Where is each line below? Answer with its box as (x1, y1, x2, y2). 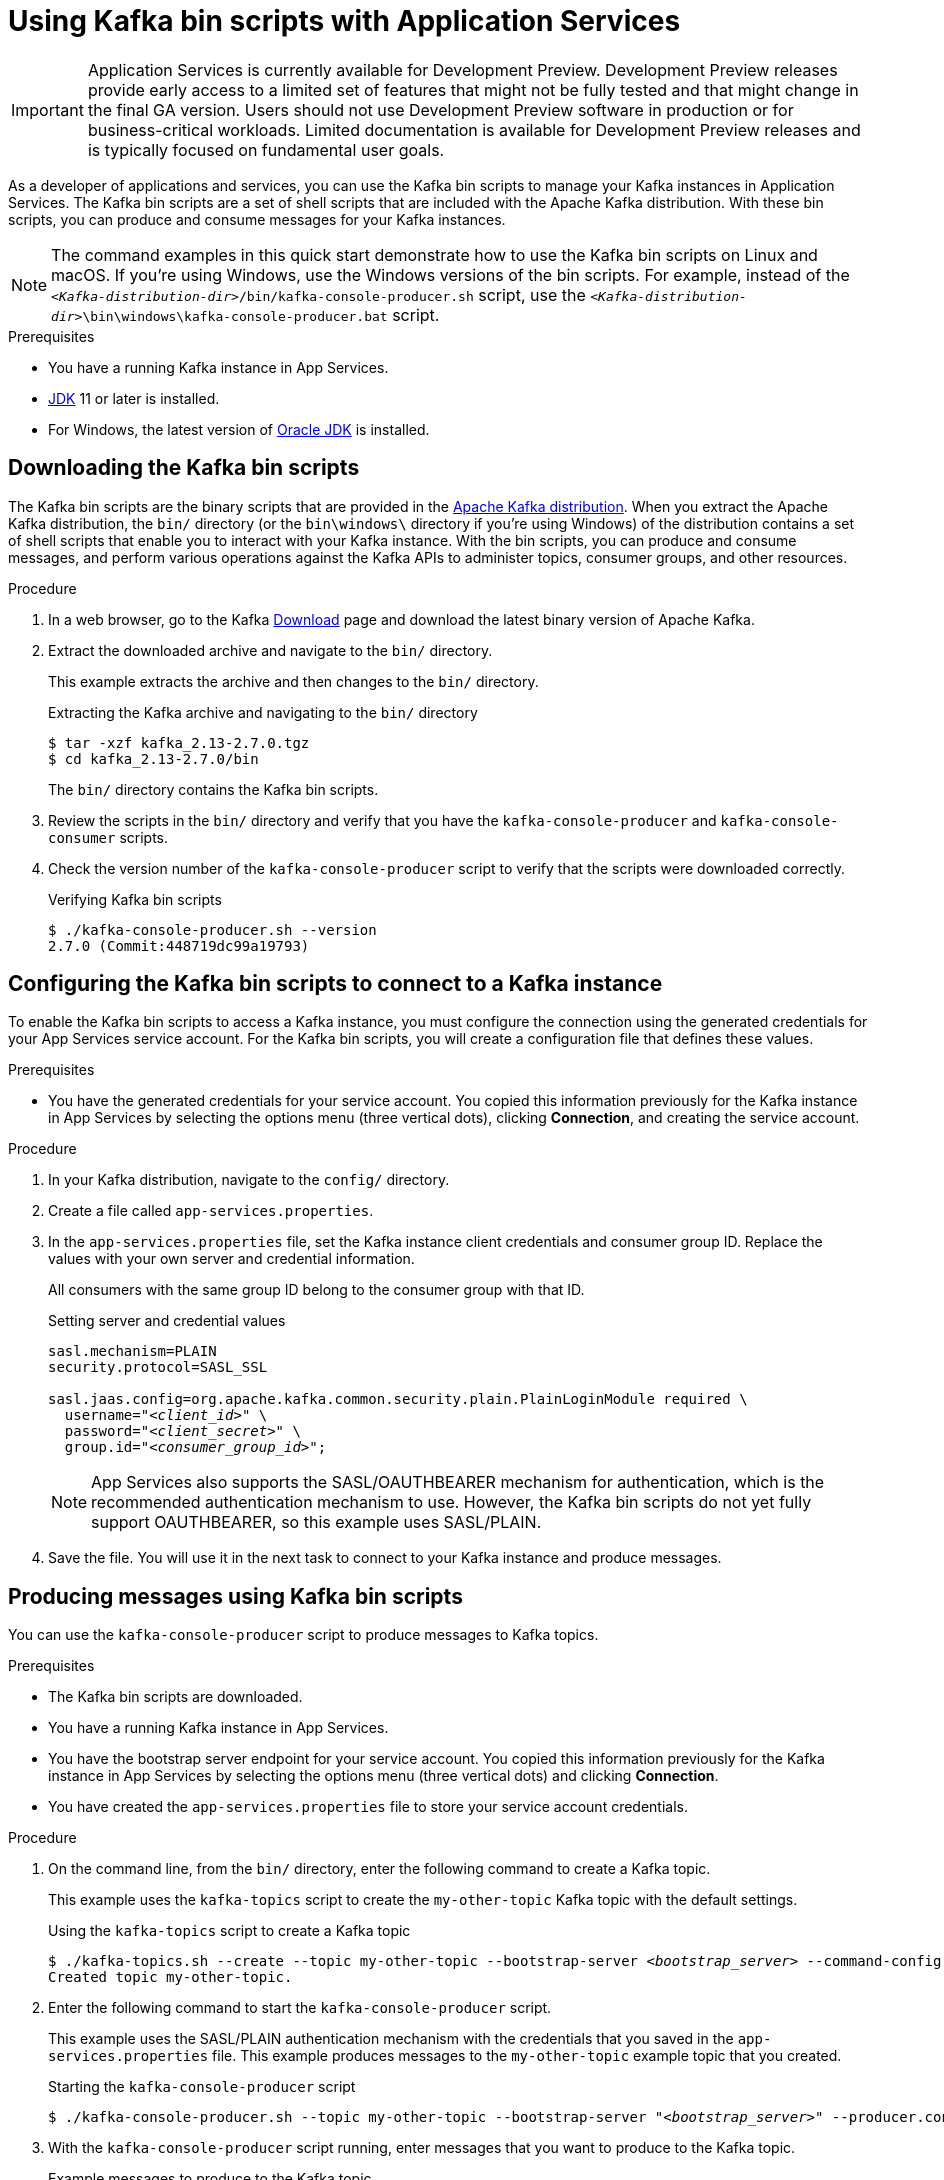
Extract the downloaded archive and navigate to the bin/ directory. (48, 641, 493, 659)
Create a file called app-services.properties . (48, 1202, 374, 1220)
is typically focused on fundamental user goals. (87, 139, 445, 160)
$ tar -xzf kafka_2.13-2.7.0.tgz (48, 734, 310, 751)
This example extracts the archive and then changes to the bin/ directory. (48, 672, 539, 690)
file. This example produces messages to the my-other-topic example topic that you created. (212, 2047, 842, 2065)
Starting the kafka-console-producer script (48, 2078, 356, 2096)
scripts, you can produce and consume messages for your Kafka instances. (8, 210, 506, 228)
